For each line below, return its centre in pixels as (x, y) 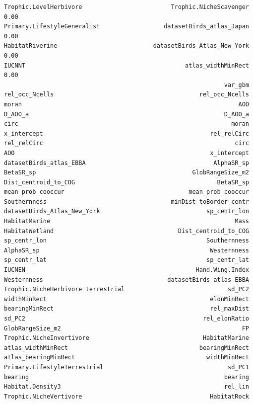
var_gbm (236, 85)
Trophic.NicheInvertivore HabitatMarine (126, 338)
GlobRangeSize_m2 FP (126, 328)
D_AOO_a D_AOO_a (126, 114)
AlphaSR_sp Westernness (126, 250)
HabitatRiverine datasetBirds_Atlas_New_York (126, 46)
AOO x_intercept (126, 153)
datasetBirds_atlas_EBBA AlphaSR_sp (126, 163)
